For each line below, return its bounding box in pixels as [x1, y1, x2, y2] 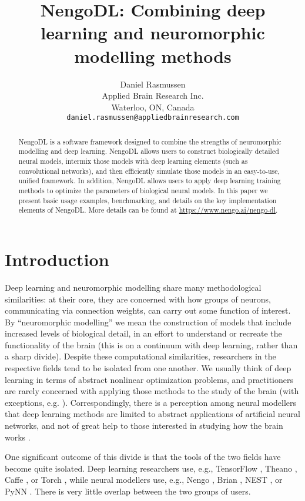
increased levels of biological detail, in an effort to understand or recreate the [5, 327, 282, 339]
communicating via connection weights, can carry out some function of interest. [5, 304, 291, 317]
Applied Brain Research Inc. [102, 89, 204, 102]
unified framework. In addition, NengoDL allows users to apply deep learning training [18, 176, 281, 186]
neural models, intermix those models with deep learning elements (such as [18, 156, 248, 166]
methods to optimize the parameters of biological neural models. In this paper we [18, 186, 268, 196]
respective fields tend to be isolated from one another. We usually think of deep [5, 362, 291, 374]
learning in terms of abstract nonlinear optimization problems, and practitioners [5, 373, 294, 385]
